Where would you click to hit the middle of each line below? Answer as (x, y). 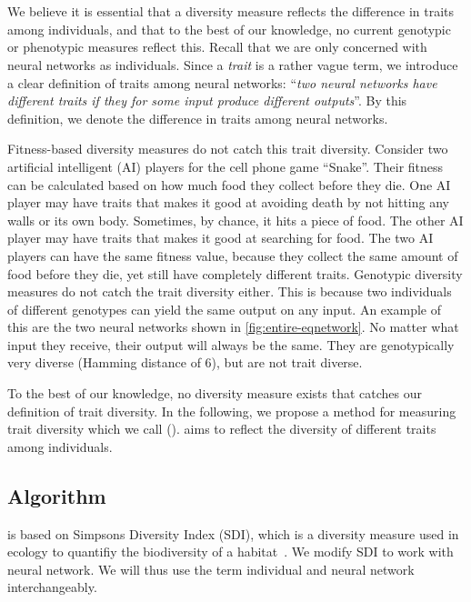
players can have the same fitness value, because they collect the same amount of (233, 255)
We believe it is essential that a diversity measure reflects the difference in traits (231, 11)
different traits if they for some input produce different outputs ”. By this (207, 100)
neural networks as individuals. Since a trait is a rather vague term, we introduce (233, 64)
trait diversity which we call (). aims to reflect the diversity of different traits (222, 429)
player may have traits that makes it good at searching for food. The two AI (220, 238)
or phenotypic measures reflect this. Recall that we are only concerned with (217, 47)
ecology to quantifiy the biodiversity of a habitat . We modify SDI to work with (230, 552)
